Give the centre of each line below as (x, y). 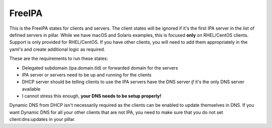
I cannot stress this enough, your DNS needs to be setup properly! (92, 96)
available (31, 89)
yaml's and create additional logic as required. (57, 49)
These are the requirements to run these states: (59, 58)
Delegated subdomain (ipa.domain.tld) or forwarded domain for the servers (100, 68)
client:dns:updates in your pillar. (42, 119)
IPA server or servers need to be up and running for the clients (87, 75)
